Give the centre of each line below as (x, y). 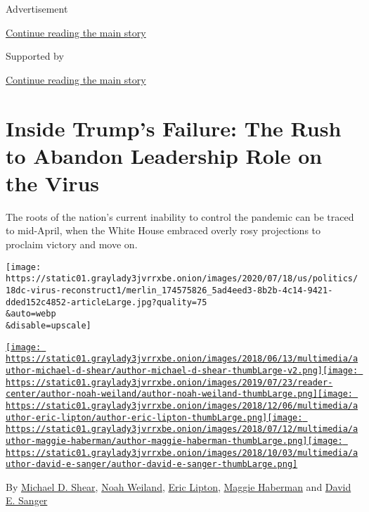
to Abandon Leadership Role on (164, 155)
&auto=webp (31, 314)
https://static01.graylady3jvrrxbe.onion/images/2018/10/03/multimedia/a (182, 453)
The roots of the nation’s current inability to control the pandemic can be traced (180, 216)
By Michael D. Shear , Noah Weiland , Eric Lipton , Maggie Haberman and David (179, 486)
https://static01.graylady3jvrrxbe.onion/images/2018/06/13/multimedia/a (182, 359)
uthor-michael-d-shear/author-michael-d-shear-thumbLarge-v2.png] (164, 370)
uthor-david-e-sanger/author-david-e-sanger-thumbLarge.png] (152, 465)
